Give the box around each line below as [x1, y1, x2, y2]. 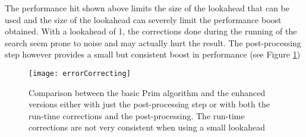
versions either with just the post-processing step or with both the [29, 98, 270, 110]
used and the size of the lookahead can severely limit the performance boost [5, 13, 282, 26]
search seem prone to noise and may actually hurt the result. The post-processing [5, 36, 301, 49]
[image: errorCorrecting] [29, 69, 131, 78]
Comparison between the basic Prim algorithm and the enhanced [29, 86, 266, 98]
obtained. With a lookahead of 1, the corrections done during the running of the [5, 25, 297, 37]
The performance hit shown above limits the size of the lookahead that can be [5, 2, 290, 14]
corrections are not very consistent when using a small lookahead [29, 121, 265, 133]
